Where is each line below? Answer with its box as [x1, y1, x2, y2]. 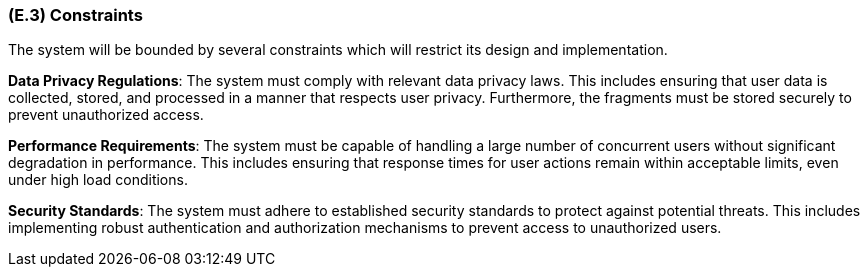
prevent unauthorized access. [8, 106, 204, 124]
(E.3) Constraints [8, 5, 143, 25]
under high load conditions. [8, 171, 188, 189]
